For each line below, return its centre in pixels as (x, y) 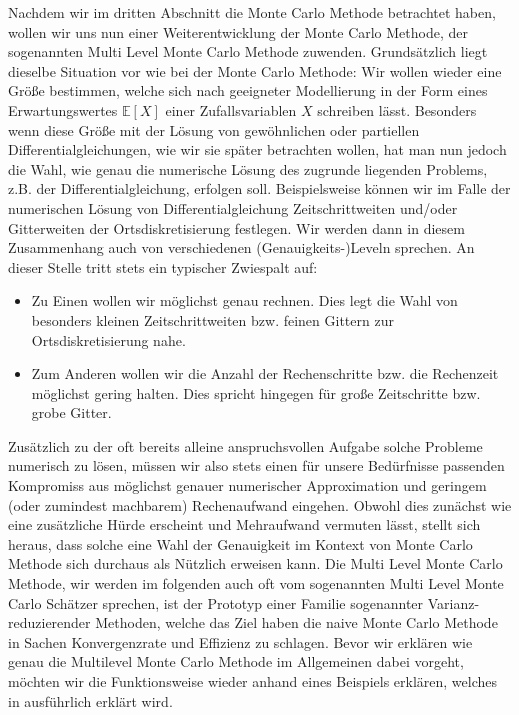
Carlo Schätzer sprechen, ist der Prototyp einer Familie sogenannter (216, 602)
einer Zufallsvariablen (231, 109)
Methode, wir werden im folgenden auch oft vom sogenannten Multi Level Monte (256, 583)
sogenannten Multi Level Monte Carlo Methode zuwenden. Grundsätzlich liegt (248, 51)
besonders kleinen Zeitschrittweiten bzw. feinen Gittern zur (212, 319)
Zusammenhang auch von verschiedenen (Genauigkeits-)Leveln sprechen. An (241, 247)
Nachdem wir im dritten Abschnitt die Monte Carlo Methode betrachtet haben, (252, 12)
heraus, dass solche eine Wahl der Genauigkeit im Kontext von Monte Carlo (240, 543)
